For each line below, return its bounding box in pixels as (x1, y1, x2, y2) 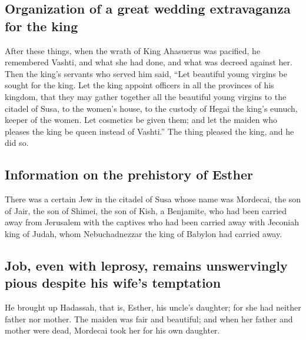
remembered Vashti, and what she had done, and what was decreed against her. (5, 56, 292, 68)
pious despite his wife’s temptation (5, 274, 221, 292)
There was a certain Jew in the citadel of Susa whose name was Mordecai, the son (5, 193, 301, 205)
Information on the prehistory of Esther (5, 165, 253, 184)
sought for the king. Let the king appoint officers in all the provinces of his (5, 79, 274, 91)
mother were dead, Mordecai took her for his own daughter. (5, 324, 220, 336)
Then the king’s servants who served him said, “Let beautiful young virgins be (5, 67, 287, 79)
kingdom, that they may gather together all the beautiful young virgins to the (5, 90, 287, 102)
